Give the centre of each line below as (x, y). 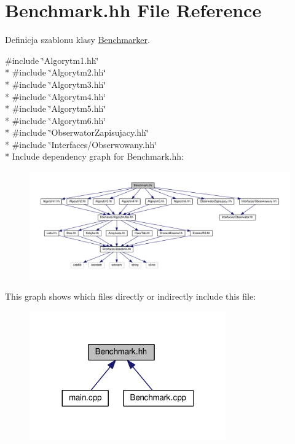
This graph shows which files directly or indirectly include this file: (131, 296)
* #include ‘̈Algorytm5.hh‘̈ (56, 108)
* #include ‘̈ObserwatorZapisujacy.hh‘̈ (77, 132)
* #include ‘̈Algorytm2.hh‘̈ (56, 72)
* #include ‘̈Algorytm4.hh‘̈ (56, 96)
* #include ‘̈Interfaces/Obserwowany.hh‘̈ (81, 144)
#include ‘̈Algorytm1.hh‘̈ (52, 60)
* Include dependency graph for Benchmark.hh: (94, 156)
